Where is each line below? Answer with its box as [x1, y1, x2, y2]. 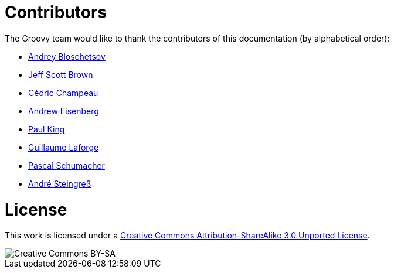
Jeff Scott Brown [28, 69, 93, 80]
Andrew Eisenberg [28, 105, 99, 116]
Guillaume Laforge [28, 142, 99, 152]
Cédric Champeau [28, 87, 98, 98]
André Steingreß [28, 178, 91, 189]
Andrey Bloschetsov [28, 51, 106, 62]
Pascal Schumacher [28, 160, 105, 170]
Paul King [28, 124, 65, 134]
